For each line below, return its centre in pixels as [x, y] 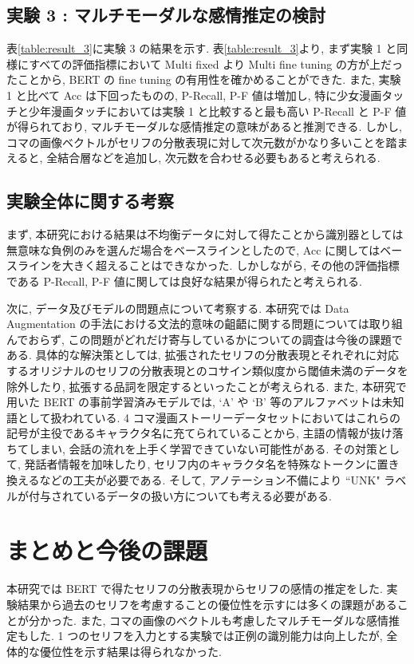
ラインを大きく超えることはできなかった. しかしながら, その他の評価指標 [208, 265]
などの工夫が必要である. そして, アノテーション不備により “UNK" [210, 480]
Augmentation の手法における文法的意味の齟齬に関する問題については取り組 [205, 324]
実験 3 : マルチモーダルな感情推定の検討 [166, 15]
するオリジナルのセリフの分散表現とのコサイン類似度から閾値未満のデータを [207, 370]
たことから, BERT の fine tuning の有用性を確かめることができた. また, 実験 [204, 79]
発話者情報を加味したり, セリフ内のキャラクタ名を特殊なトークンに [201, 464]
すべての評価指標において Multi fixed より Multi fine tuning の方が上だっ [216, 63]
